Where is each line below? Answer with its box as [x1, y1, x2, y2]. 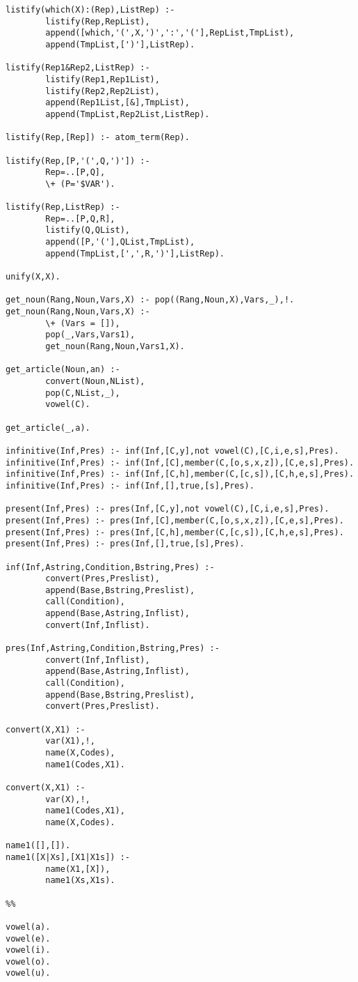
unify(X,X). [6, 272, 60, 282]
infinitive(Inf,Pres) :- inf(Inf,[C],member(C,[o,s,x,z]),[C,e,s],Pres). [6, 457, 355, 468]
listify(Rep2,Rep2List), [45, 86, 160, 96]
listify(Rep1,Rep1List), [45, 74, 160, 84]
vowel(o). [6, 956, 51, 967]
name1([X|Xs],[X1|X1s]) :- [6, 852, 130, 862]
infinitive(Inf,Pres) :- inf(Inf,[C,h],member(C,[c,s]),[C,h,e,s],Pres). [6, 469, 355, 480]
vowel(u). [6, 968, 51, 979]
